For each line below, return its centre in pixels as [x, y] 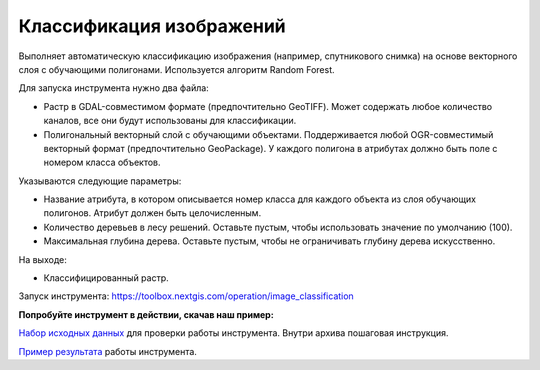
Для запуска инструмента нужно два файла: [113, 88]
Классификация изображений [152, 26]
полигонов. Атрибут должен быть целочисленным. [152, 213]
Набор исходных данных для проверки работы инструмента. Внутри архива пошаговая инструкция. [233, 333]
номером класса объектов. [102, 162]
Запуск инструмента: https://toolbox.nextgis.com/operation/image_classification [186, 296]
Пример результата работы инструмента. [107, 351]
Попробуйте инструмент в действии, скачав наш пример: [146, 314]
